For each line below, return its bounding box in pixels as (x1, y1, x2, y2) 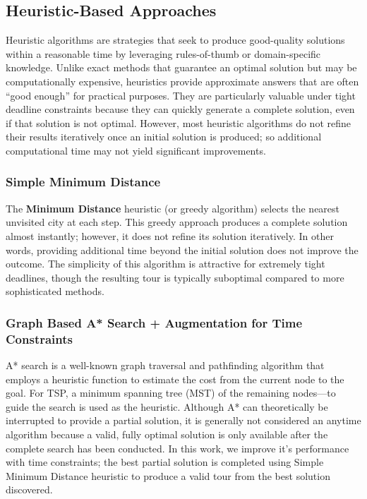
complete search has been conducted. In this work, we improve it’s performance (6, 440, 349, 455)
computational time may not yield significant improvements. (6, 143, 266, 157)
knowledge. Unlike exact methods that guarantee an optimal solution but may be (6, 60, 357, 75)
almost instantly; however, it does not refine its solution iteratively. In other (6, 228, 334, 243)
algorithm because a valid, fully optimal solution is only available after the (6, 427, 328, 442)
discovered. (6, 482, 53, 497)
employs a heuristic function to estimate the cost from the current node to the (6, 371, 344, 386)
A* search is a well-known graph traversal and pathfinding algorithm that (6, 358, 325, 373)
